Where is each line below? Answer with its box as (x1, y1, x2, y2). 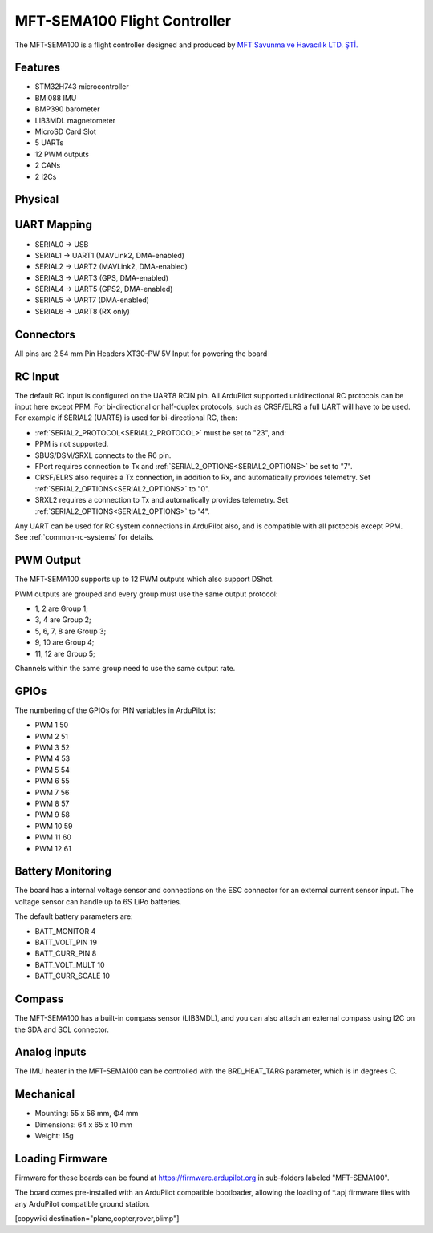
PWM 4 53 (34, 754, 71, 763)
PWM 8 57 (34, 798, 70, 809)
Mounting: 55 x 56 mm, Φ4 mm (34, 1109, 139, 1118)
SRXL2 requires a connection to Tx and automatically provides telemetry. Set (34, 495, 289, 505)
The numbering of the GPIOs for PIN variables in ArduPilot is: (14, 705, 216, 715)
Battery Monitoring (14, 864, 112, 878)
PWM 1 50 (34, 720, 69, 730)
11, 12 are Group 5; (34, 649, 95, 658)
